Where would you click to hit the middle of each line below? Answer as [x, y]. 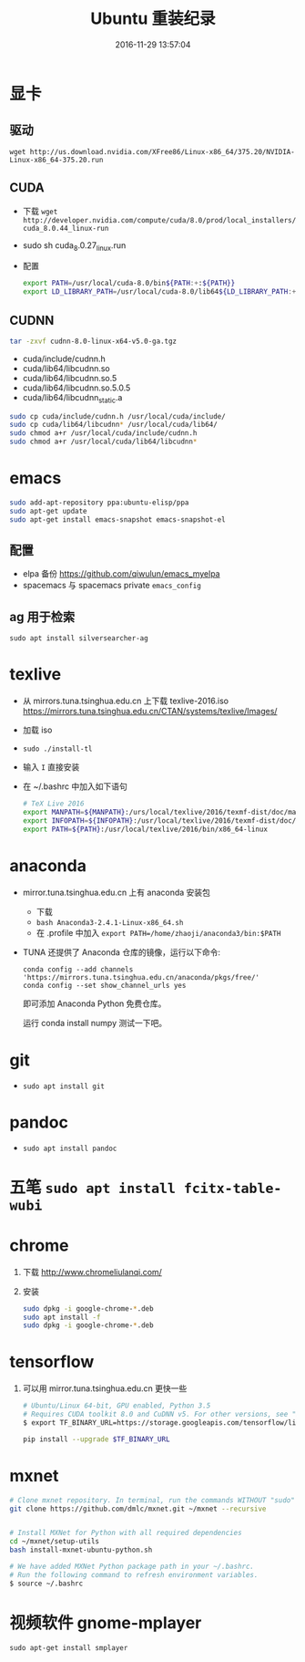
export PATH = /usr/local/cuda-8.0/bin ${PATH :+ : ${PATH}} [129, 284]
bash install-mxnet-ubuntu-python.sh [81, 1550]
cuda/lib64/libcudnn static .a [72, 398]
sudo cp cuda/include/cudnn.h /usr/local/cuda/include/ [117, 416]
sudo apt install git [63, 1086]
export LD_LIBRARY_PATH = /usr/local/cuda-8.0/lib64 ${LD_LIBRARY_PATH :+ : [161, 292]
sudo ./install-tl [57, 749]
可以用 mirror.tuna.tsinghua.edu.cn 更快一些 [105, 1388]
